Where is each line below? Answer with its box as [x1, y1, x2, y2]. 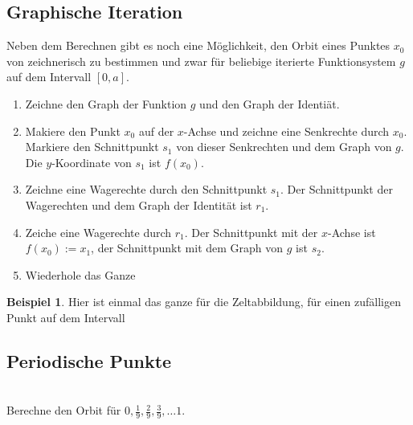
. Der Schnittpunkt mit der [184, 223, 318, 240]
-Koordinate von [51, 153, 132, 170]
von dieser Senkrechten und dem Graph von [176, 138, 392, 155]
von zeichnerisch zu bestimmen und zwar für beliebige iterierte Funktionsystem [6, 52, 396, 69]
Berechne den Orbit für [6, 402, 121, 419]
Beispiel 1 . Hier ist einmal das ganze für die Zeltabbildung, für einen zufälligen [6, 293, 401, 310]
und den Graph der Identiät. [199, 95, 340, 112]
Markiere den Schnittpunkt [25, 138, 159, 155]
